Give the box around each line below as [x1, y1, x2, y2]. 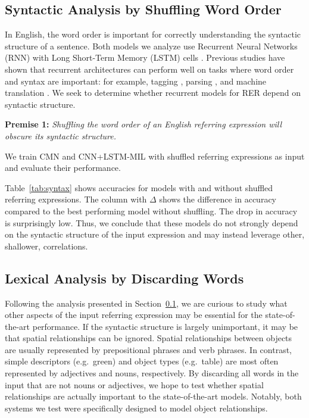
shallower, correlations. [5, 239, 88, 252]
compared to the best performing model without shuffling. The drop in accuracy [5, 204, 298, 217]
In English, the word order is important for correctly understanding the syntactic [5, 28, 301, 40]
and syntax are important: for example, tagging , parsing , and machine [5, 74, 267, 87]
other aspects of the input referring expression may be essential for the [5, 308, 263, 321]
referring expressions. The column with [5, 193, 147, 205]
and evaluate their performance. [5, 161, 121, 174]
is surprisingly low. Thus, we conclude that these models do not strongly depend [5, 216, 298, 229]
